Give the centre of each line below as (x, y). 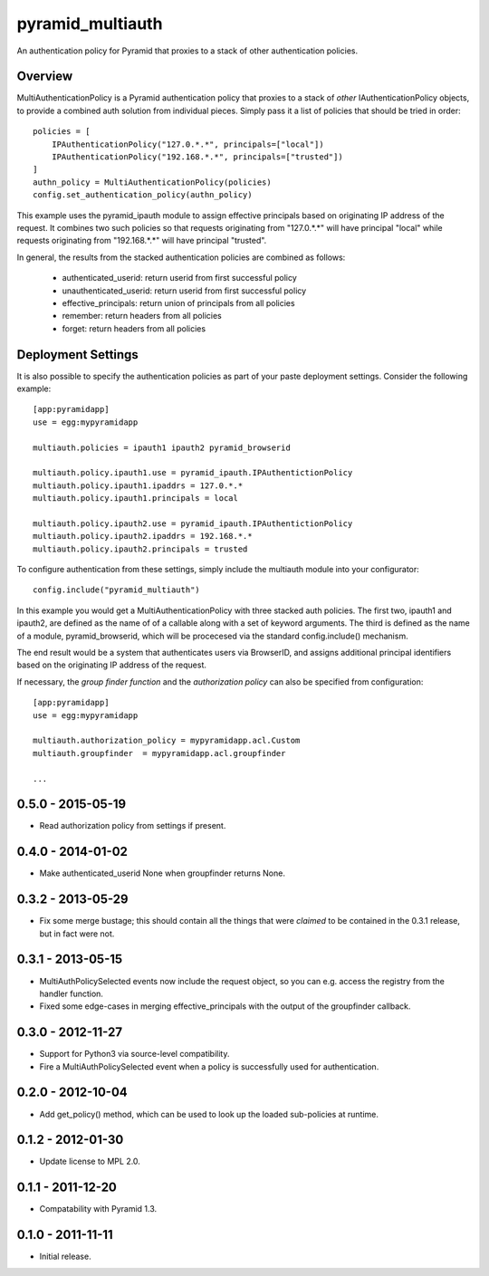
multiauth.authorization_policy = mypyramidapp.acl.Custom (167, 741)
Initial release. (65, 1257)
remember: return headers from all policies (142, 316)
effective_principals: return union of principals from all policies (178, 302)
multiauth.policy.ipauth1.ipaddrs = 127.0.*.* (138, 485)
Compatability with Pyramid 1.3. (98, 1209)
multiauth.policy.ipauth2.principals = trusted (140, 549)
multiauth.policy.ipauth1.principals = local (136, 499)
